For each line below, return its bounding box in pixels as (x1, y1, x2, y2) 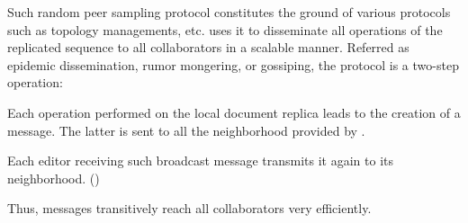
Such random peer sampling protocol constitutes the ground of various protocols (7, 3, 451, 21)
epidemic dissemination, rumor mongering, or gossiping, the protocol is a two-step (7, 55, 459, 74)
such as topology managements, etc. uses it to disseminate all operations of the (7, 20, 443, 39)
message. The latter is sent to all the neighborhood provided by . (7, 120, 365, 139)
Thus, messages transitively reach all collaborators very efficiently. (7, 199, 372, 218)
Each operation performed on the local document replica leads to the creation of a (7, 103, 461, 121)
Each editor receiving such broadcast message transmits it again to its (7, 151, 394, 170)
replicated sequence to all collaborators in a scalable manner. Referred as (7, 38, 409, 57)
